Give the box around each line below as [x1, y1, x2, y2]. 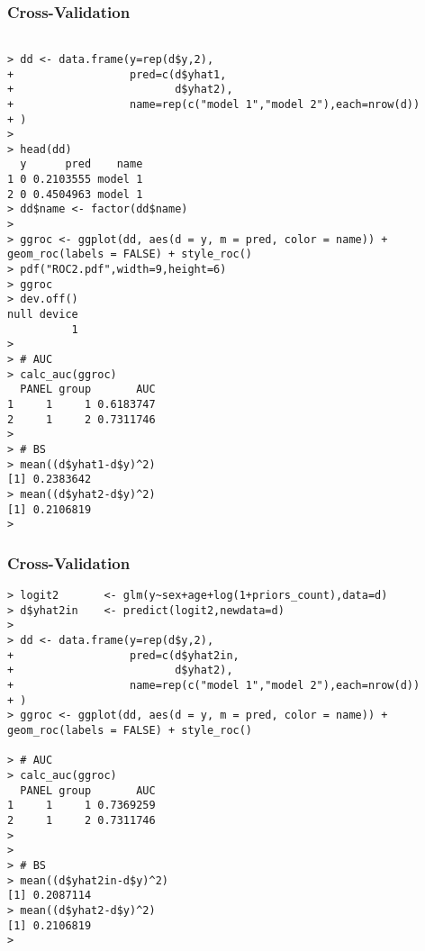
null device [7, 308, 78, 322]
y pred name [20, 158, 143, 171]
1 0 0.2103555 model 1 [7, 173, 143, 186]
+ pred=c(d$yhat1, [7, 68, 227, 81]
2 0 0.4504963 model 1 [7, 187, 143, 201]
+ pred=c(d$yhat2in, [7, 648, 240, 662]
